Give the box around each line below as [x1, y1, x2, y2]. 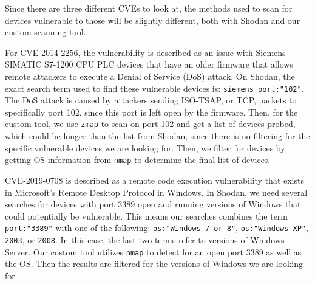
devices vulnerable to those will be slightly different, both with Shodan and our [5, 13, 300, 26]
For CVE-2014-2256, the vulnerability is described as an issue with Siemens [5, 46, 286, 58]
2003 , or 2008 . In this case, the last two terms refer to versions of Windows [5, 233, 285, 246]
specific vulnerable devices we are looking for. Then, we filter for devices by [5, 141, 285, 154]
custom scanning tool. [5, 26, 86, 38]
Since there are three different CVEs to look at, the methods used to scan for [5, 2, 293, 14]
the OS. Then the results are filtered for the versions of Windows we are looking [5, 257, 303, 270]
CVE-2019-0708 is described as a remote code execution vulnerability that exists [5, 173, 304, 186]
